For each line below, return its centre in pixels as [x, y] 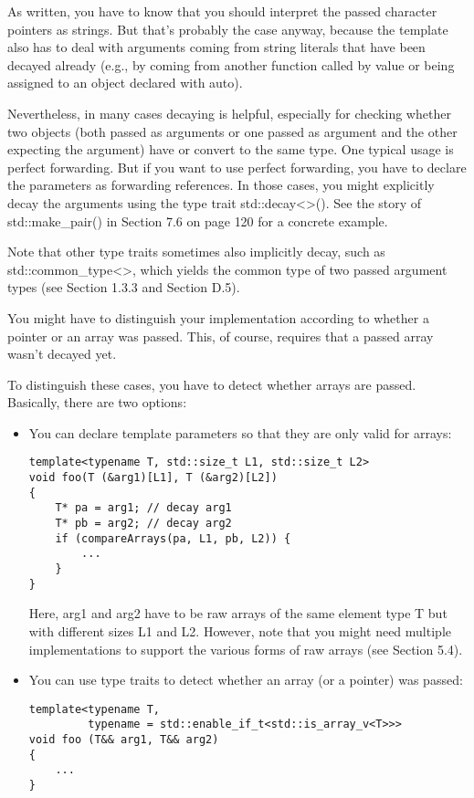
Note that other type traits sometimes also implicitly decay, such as [196, 252]
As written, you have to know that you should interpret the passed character [222, 11]
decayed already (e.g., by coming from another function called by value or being [231, 64]
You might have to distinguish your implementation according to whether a [218, 317]
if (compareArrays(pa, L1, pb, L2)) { [173, 538]
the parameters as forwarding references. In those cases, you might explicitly [221, 185]
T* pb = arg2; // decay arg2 [143, 524]
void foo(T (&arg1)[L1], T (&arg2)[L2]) [153, 478]
